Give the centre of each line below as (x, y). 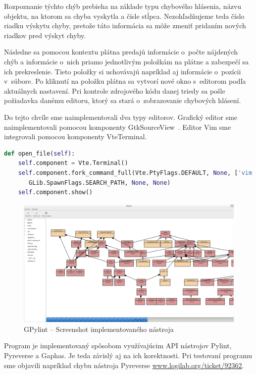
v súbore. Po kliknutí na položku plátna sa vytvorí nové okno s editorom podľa (125, 81)
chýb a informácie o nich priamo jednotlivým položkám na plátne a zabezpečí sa (127, 61)
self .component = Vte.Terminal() (73, 163)
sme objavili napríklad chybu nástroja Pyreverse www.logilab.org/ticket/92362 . (124, 365)
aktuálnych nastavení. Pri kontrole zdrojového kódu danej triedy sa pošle (115, 90)
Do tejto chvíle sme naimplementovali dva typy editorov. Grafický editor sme (121, 117)
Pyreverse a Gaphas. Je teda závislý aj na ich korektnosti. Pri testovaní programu (128, 355)
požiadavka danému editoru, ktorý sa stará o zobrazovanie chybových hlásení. (123, 100)
